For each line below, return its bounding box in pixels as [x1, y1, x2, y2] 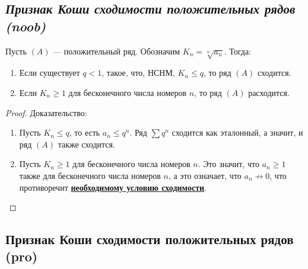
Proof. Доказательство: [5, 106, 87, 119]
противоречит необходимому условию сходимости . [19, 181, 207, 193]
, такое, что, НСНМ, [101, 66, 175, 79]
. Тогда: [224, 44, 252, 57]
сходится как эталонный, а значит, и [172, 126, 303, 139]
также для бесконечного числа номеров [19, 169, 161, 181]
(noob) [5, 17, 46, 35]
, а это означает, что [169, 169, 242, 181]
